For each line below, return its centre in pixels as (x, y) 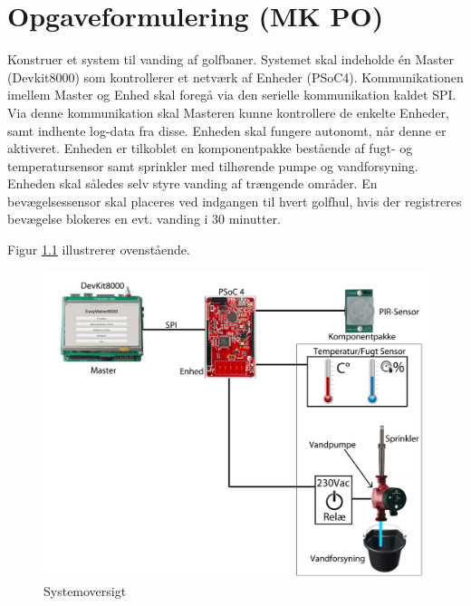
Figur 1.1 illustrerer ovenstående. (99, 250)
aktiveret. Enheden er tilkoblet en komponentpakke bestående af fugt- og (210, 148)
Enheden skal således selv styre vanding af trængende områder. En (192, 183)
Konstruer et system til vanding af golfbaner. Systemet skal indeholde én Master (231, 59)
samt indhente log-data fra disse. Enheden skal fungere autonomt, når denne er (227, 130)
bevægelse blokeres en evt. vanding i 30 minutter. (144, 219)
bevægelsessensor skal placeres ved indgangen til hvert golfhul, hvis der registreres (235, 201)
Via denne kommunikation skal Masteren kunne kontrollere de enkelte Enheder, (228, 112)
